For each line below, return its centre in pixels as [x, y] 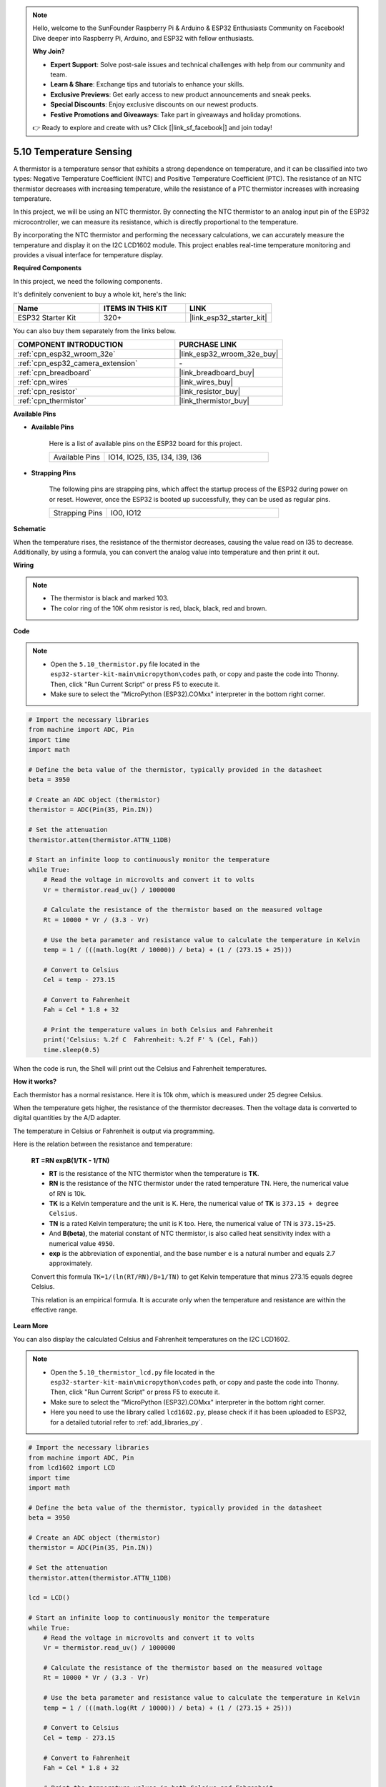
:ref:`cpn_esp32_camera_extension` [78, 363]
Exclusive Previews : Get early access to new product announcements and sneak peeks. [181, 94]
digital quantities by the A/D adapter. [67, 1118]
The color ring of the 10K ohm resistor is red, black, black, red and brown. [159, 608]
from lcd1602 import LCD [72, 1468]
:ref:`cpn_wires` [44, 382]
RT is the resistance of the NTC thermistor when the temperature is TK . [154, 1173]
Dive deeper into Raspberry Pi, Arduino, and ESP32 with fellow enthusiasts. [143, 38]
